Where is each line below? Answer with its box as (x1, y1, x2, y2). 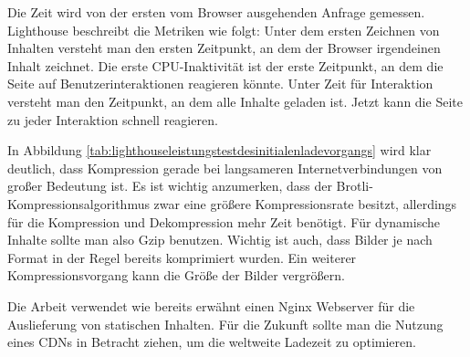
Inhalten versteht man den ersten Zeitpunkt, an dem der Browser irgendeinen (7, 38, 441, 58)
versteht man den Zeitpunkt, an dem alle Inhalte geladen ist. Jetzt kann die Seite (7, 91, 463, 110)
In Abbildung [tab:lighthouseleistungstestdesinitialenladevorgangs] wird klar (7, 141, 432, 160)
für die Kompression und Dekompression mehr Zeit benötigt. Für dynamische (7, 212, 440, 231)
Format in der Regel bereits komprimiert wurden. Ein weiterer (7, 247, 357, 267)
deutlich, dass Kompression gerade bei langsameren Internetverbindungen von (7, 158, 443, 177)
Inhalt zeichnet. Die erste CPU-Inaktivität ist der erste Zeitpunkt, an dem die (7, 56, 444, 75)
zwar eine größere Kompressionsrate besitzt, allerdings (153, 194, 457, 213)
